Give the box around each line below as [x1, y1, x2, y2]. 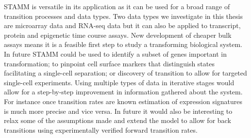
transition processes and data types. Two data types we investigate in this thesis [4, 11, 243, 21]
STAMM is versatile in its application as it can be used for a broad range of [4, 1, 230, 11]
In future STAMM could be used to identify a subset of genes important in [4, 48, 227, 59]
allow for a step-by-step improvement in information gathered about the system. [4, 87, 243, 97]
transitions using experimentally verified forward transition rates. [4, 124, 198, 135]
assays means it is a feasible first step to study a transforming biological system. [4, 39, 242, 49]
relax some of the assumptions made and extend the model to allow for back [4, 115, 231, 125]
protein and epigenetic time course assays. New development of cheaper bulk [4, 30, 232, 40]
